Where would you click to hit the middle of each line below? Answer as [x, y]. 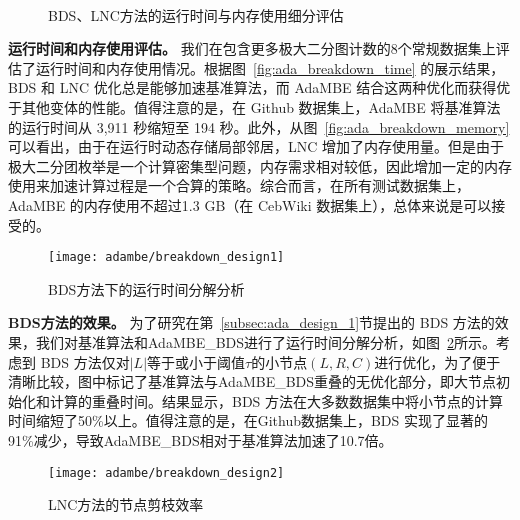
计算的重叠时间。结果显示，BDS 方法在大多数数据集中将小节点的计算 [276, 400]
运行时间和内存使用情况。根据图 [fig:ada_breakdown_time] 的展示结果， [270, 67]
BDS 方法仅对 [85, 361]
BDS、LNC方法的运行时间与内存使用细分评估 [196, 14]
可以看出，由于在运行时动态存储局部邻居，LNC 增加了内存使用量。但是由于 [256, 146]
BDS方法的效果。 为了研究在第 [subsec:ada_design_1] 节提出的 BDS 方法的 [251, 322]
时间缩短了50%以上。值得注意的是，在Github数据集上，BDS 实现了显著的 [248, 420]
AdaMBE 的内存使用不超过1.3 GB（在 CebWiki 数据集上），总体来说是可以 [250, 204]
